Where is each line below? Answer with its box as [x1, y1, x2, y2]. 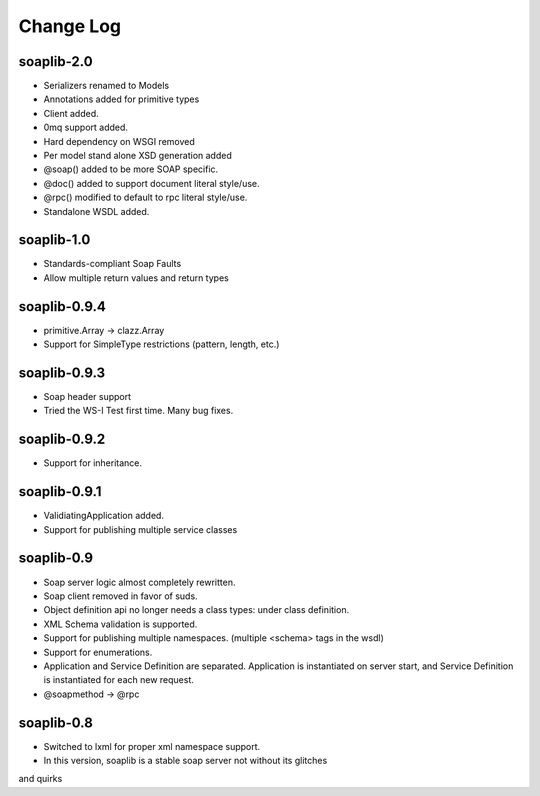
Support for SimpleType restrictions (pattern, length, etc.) [43, 338, 280, 350]
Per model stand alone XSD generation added [43, 150, 232, 162]
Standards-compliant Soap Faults [43, 258, 182, 270]
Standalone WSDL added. [43, 205, 150, 217]
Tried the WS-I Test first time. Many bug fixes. [43, 405, 234, 417]
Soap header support [43, 391, 132, 403]
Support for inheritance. [43, 457, 143, 469]
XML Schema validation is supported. [43, 618, 198, 630]
